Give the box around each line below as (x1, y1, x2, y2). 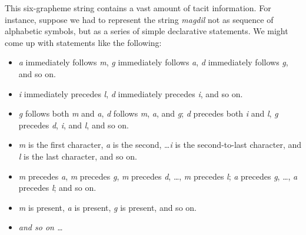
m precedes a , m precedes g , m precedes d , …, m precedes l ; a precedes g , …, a (18, 170, 298, 182)
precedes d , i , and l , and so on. (18, 118, 129, 131)
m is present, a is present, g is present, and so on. (18, 201, 197, 213)
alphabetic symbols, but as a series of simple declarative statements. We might (5, 25, 288, 37)
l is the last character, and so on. (18, 150, 137, 162)
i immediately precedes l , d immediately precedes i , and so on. (18, 87, 243, 100)
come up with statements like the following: (5, 36, 162, 48)
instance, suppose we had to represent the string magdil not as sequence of (5, 13, 274, 25)
